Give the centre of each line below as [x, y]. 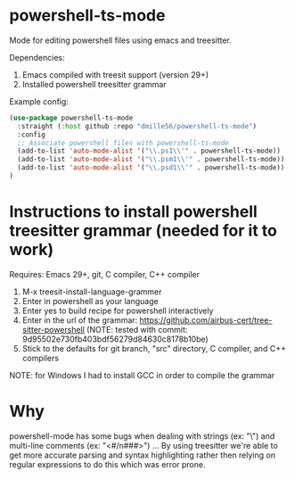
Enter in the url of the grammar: [80, 320]
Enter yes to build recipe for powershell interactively [118, 310]
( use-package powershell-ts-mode [71, 118]
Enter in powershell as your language [90, 301]
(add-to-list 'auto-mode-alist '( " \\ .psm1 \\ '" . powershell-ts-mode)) [151, 160]
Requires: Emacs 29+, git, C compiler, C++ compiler [105, 274]
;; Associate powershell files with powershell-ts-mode [123, 143]
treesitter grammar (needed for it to [143, 231]
